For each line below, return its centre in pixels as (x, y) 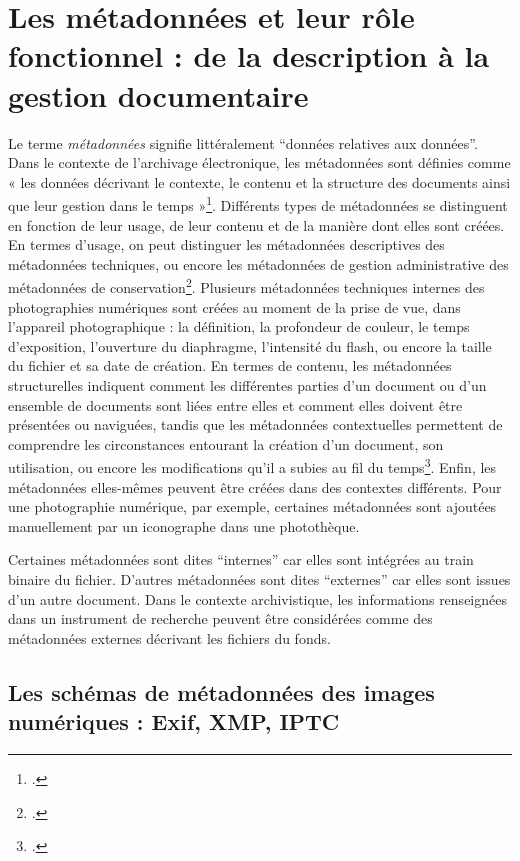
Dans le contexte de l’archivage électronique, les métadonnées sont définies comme (259, 162)
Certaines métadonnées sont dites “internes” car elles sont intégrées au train (241, 559)
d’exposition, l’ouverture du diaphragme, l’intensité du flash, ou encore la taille (250, 345)
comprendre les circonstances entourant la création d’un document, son (226, 443)
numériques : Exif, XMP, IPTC (174, 721)
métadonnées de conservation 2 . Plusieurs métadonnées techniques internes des (246, 285)
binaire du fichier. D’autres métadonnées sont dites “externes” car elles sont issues (259, 578)
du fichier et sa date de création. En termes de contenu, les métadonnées (230, 365)
